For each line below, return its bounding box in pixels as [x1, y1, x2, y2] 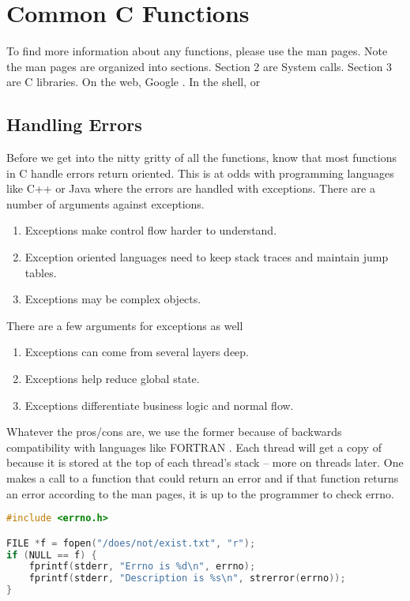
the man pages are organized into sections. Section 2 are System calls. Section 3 [6, 58, 393, 74]
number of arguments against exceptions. [6, 195, 205, 212]
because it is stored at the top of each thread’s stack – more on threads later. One [6, 454, 404, 471]
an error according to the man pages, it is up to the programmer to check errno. [6, 485, 394, 501]
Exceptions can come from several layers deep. [24, 344, 250, 360]
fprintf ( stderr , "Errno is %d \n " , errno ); [28, 561, 256, 573]
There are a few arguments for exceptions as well [6, 317, 243, 333]
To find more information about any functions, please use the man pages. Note [6, 43, 388, 59]
